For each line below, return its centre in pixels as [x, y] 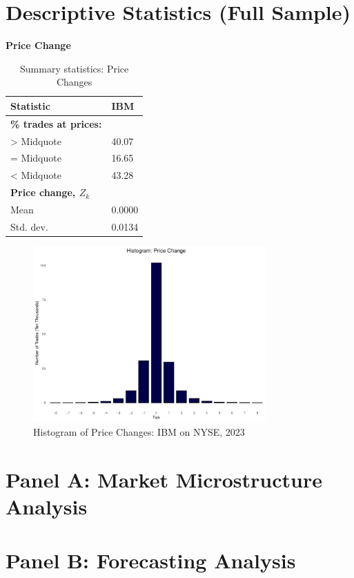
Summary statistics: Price [75, 68]
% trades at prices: [56, 123]
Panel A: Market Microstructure [164, 479]
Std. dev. [29, 226]
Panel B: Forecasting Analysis [151, 560]
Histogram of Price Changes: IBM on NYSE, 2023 [139, 431]
